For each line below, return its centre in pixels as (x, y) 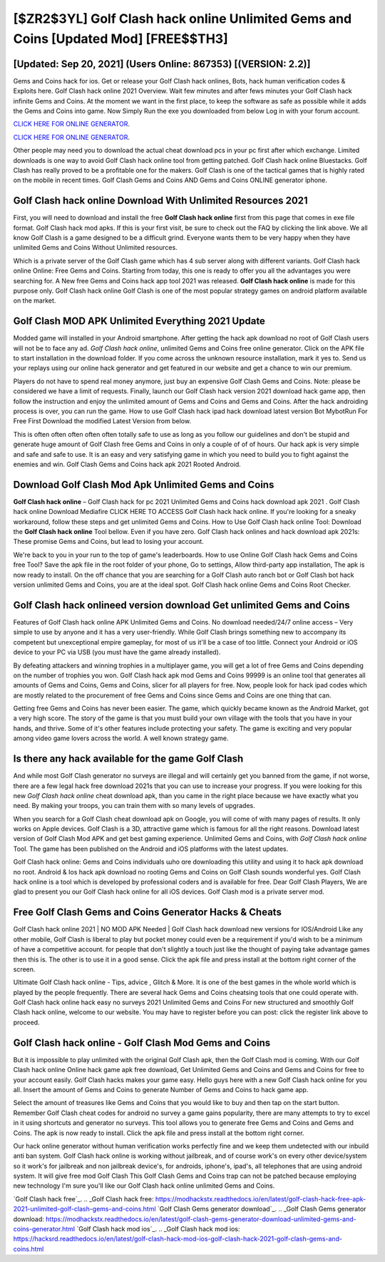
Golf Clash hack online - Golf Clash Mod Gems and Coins (142, 1043)
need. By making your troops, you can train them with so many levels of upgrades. (134, 806)
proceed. (26, 1022)
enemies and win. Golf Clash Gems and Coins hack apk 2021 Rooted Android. (127, 464)
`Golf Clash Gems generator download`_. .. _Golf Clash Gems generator (262, 1209)
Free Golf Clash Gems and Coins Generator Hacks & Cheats (147, 913)
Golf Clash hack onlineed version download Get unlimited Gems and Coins (181, 605)
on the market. (35, 301)
